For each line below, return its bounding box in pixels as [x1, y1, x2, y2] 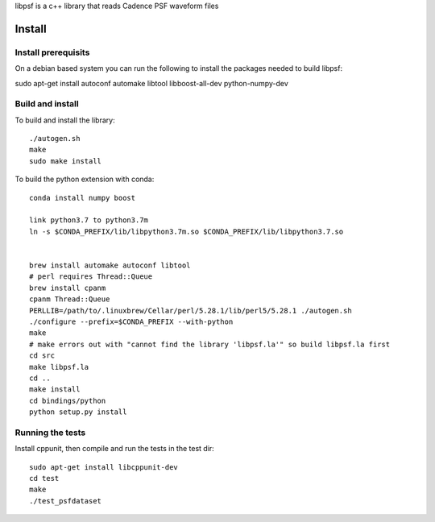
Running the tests [14, 427, 86, 438]
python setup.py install [29, 408, 127, 416]
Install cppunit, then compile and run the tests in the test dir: [14, 444, 215, 454]
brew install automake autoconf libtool [29, 260, 191, 270]
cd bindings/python [29, 396, 106, 405]
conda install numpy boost [29, 193, 136, 202]
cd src [29, 351, 56, 360]
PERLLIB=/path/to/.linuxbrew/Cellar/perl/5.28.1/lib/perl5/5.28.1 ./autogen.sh [29, 306, 352, 315]
